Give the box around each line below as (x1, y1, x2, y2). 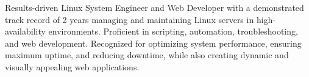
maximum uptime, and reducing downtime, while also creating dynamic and (5, 49, 289, 61)
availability (5, 25, 46, 38)
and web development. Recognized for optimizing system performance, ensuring (5, 36, 302, 49)
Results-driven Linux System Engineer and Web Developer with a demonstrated (5, 1, 304, 13)
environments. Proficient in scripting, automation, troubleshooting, (48, 25, 298, 38)
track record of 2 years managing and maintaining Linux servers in (5, 13, 254, 25)
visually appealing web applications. (5, 60, 140, 73)
